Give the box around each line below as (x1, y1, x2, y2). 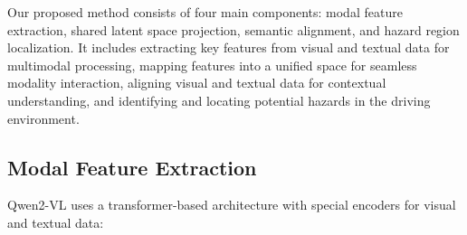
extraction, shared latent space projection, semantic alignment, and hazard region (7, 20, 460, 39)
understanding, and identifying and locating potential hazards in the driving (7, 90, 431, 109)
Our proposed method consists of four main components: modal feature (7, 3, 403, 21)
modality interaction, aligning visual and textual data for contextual (7, 73, 386, 92)
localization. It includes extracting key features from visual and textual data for (7, 38, 450, 57)
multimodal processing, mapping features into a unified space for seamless (7, 55, 417, 74)
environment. (7, 108, 80, 127)
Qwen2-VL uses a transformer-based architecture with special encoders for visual (7, 195, 456, 214)
